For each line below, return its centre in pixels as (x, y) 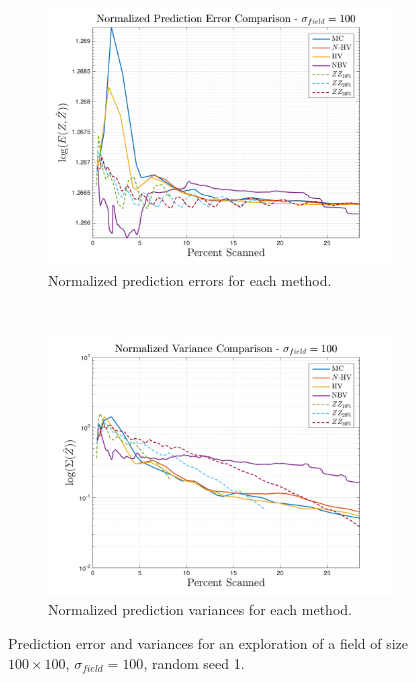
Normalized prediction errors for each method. (190, 279)
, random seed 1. (194, 662)
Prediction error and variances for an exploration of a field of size (208, 642)
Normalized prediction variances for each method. (200, 609)
